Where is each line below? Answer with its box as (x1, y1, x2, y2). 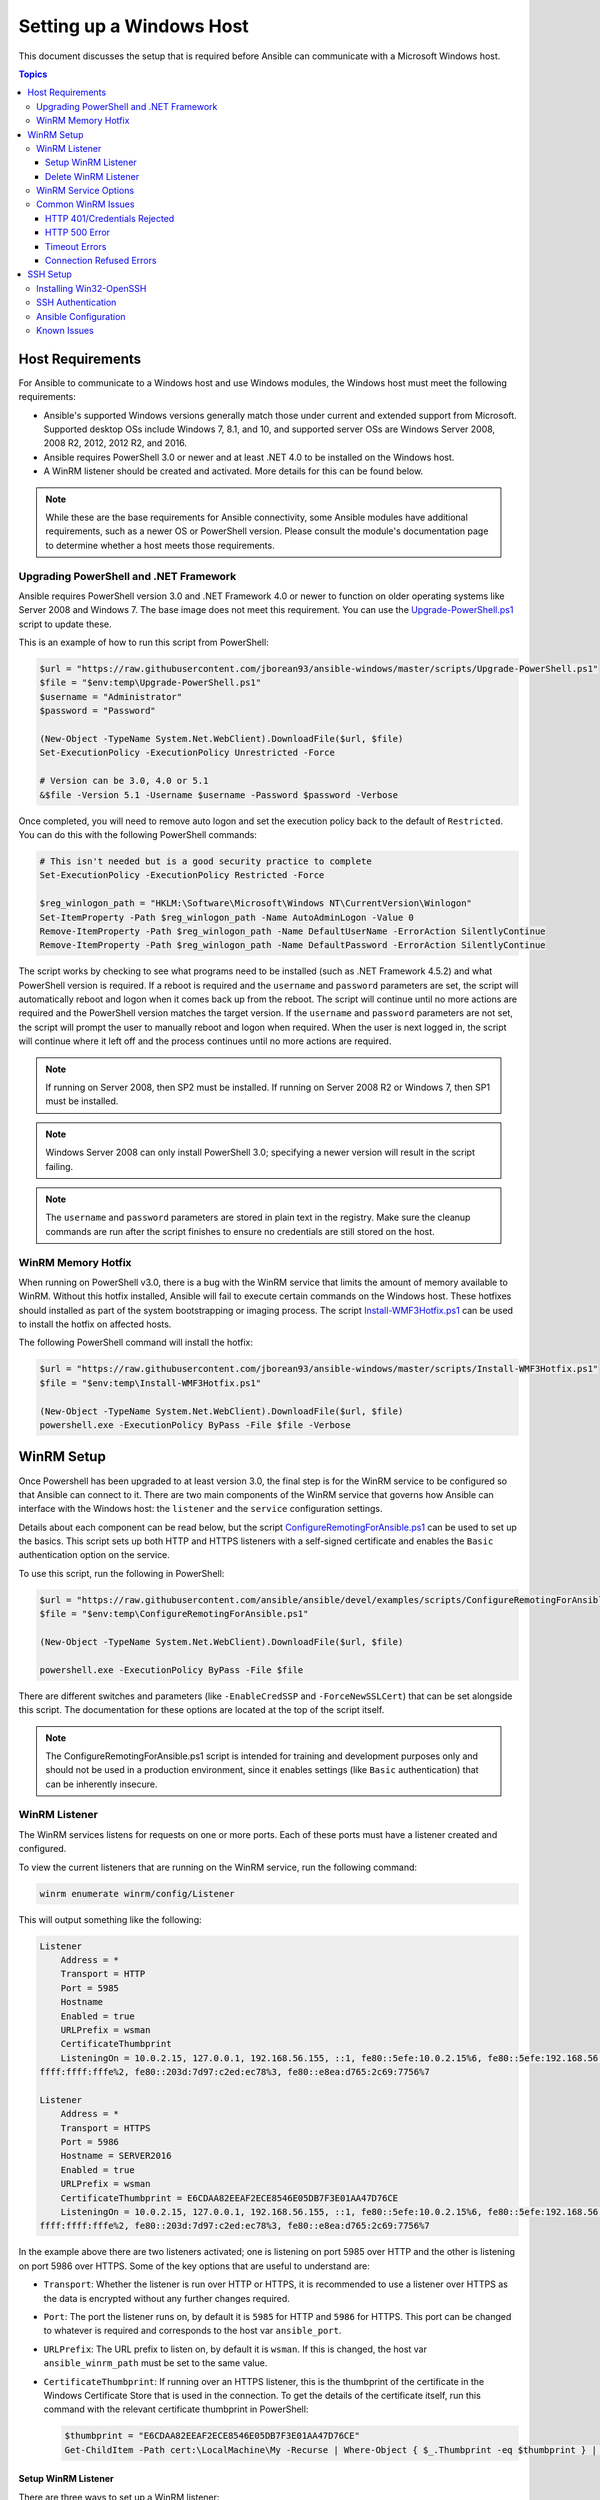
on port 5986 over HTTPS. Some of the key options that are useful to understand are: (18, 2260, 370, 2272)
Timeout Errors (45, 240, 107, 252)
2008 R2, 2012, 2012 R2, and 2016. (43, 437, 187, 449)
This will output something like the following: (18, 1913, 202, 1925)
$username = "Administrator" (39, 691, 183, 702)
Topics (18, 68, 48, 80)
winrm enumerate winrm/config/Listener (39, 1888, 235, 1899)
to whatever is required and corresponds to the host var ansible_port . (43, 2325, 342, 2337)
